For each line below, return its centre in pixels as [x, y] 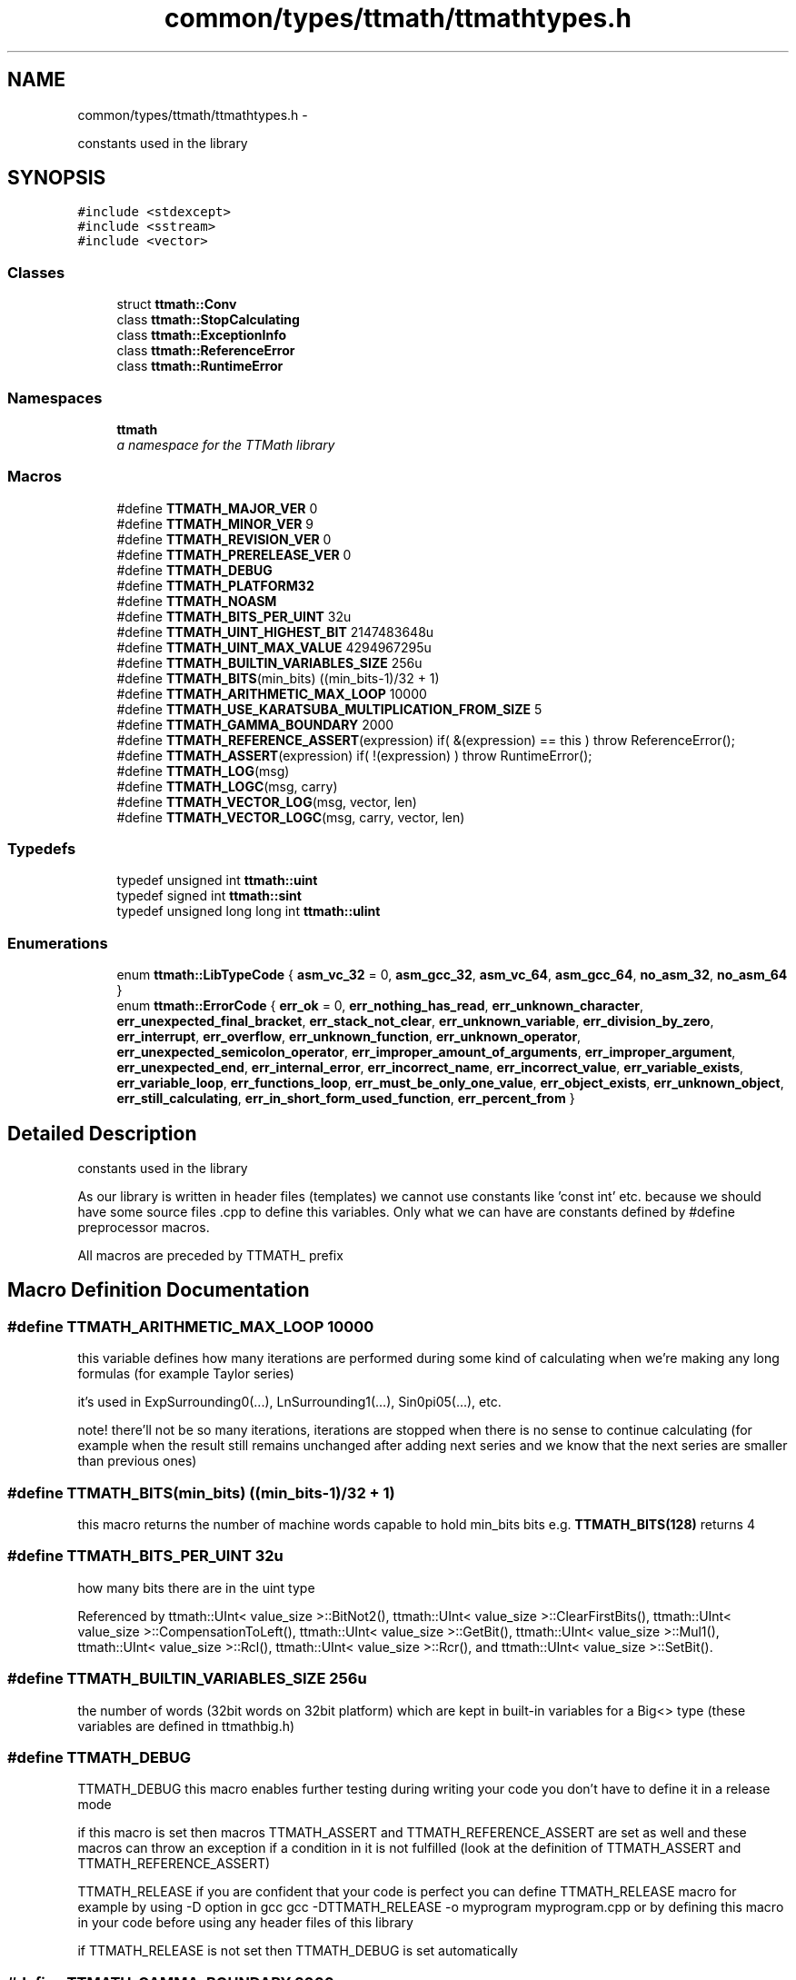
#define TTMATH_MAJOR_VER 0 [217, 508]
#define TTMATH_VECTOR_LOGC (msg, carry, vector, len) [291, 817]
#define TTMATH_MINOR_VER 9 [215, 523]
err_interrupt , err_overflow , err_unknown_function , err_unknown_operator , [349, 1037]
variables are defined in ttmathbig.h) [186, 1726]
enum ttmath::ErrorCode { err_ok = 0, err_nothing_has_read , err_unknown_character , [380, 1006]
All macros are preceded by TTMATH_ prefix [210, 1256]
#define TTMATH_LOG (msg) [203, 771]
